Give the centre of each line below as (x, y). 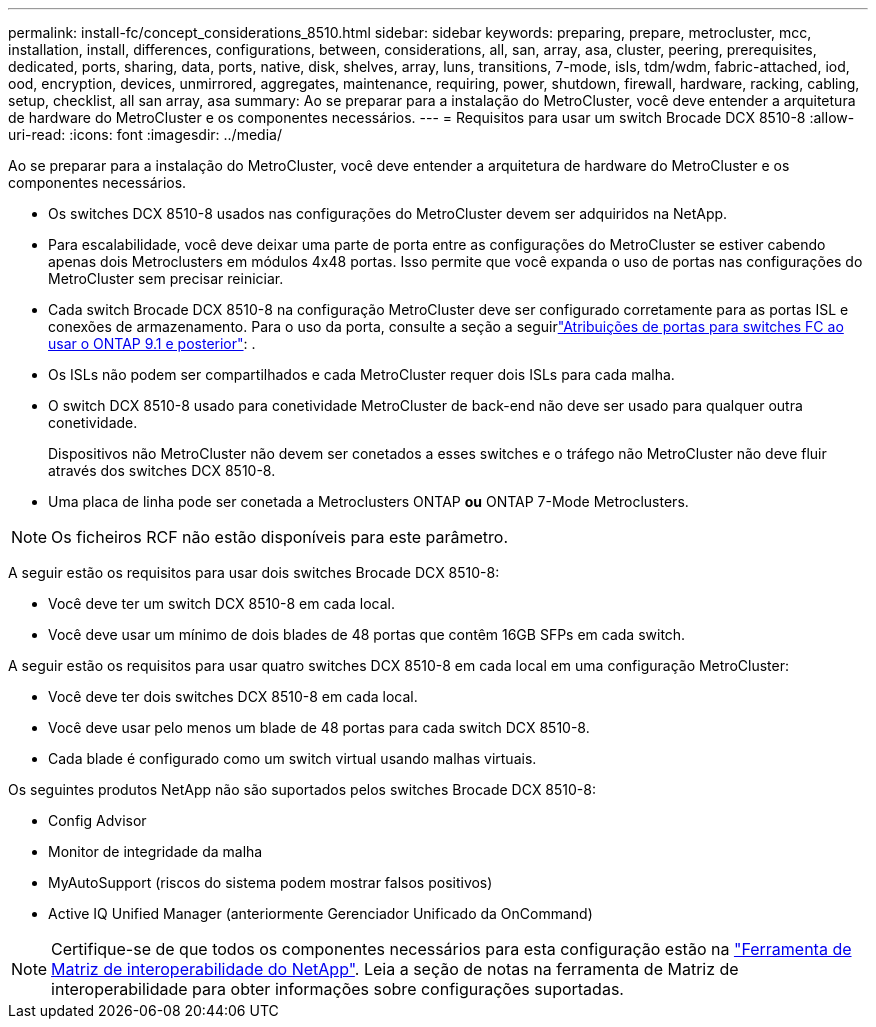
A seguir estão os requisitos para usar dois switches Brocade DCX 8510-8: (254, 572)
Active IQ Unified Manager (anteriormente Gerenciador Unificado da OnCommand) (320, 913)
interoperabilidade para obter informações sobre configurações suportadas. (337, 989)
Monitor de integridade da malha (155, 851)
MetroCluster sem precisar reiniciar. (166, 278)
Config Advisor (97, 820)
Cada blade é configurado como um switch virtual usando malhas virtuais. (292, 758)
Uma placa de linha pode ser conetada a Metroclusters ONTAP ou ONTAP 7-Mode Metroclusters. (368, 501)
